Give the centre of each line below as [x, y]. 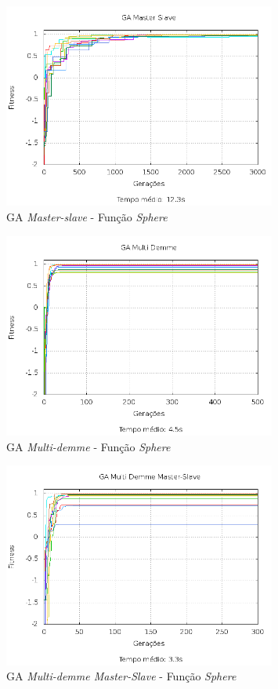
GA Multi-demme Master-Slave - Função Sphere [121, 676]
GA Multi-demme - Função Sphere [88, 446]
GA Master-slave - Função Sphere [87, 216]
